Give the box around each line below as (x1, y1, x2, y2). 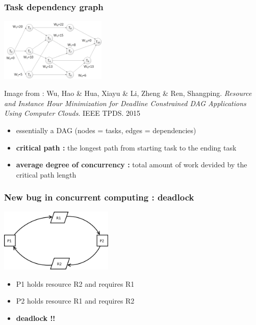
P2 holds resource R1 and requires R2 (16, 295, 135, 306)
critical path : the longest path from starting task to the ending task (16, 142, 237, 153)
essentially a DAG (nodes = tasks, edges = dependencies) (16, 124, 196, 135)
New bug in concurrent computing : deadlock (4, 191, 194, 204)
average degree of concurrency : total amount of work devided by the (16, 159, 247, 170)
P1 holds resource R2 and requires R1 (16, 278, 135, 289)
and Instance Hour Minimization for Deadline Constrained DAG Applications (4, 97, 246, 108)
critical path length (16, 169, 76, 180)
